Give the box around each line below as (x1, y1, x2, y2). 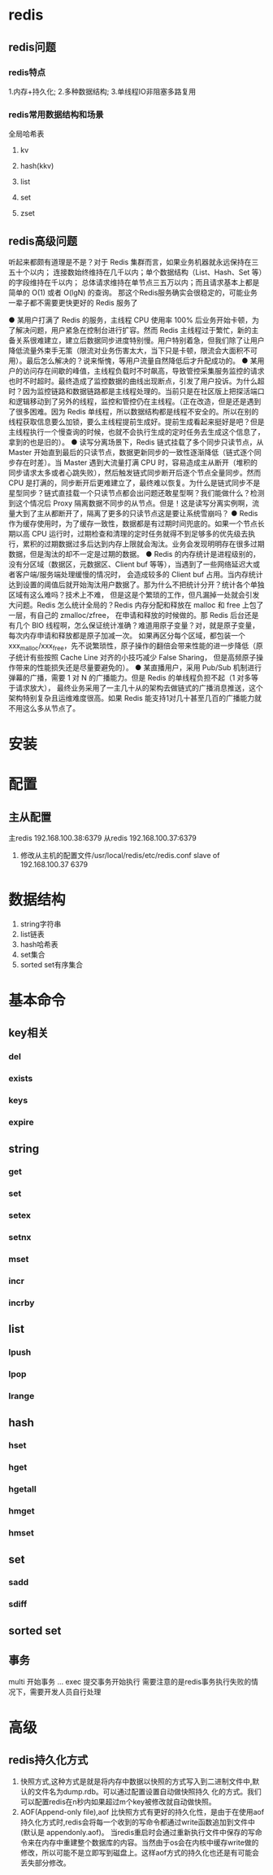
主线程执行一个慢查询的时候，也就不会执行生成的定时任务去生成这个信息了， (8, 427, 265, 436)
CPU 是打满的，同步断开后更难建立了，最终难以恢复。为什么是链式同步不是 (8, 478, 261, 488)
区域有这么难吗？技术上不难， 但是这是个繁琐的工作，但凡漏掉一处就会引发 (8, 589, 260, 599)
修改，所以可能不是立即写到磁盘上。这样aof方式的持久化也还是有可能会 (19, 1847, 260, 1857)
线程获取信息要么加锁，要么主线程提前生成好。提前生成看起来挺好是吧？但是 (8, 417, 265, 427)
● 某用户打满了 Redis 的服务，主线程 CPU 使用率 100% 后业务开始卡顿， (8, 315, 253, 325)
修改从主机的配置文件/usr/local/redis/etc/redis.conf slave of (19, 850, 220, 860)
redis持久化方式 (8, 1753, 89, 1768)
